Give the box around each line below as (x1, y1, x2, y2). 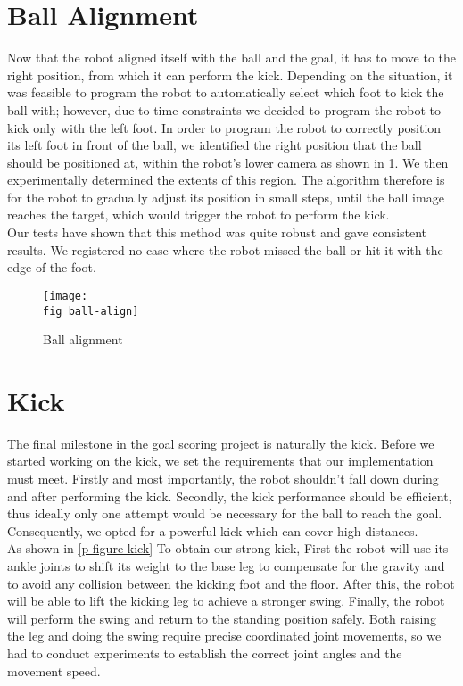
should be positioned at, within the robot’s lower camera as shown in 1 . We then (7, 153, 449, 171)
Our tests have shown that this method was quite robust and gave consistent (7, 223, 427, 242)
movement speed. (7, 661, 101, 680)
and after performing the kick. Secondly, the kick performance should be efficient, (7, 486, 452, 505)
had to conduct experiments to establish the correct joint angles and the (7, 644, 402, 662)
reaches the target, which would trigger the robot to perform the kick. (7, 205, 390, 224)
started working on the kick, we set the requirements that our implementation (7, 451, 434, 470)
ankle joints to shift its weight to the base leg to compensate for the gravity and (7, 557, 445, 575)
